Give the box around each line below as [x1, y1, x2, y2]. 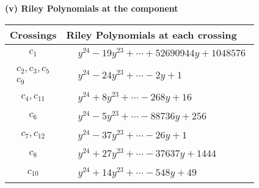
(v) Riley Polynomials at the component [5, 2, 178, 14]
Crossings [10, 27, 57, 42]
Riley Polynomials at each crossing [66, 27, 237, 42]
